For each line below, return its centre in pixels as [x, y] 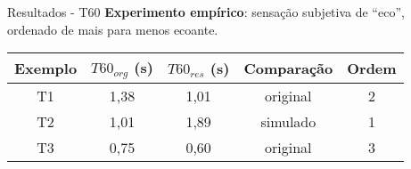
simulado [288, 122]
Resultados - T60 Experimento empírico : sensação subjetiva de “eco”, [206, 12]
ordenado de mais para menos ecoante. [113, 29]
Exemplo [46, 68]
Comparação [288, 68]
